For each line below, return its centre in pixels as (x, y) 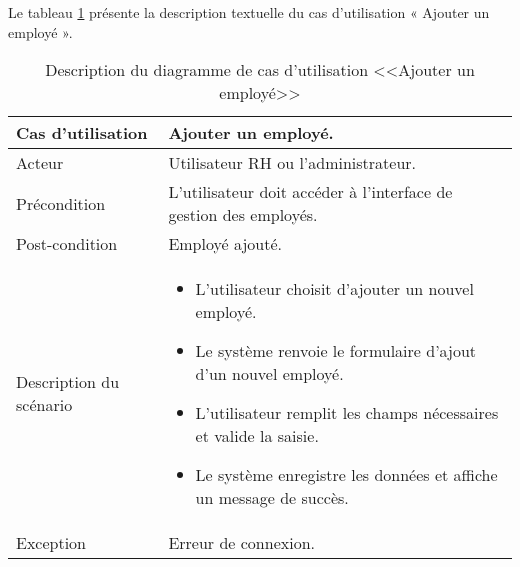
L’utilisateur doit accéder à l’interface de (310, 192)
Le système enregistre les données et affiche (346, 475)
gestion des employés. (243, 215)
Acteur (40, 163)
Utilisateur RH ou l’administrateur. (292, 163)
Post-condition (67, 244)
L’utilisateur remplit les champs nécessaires (347, 413)
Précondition (61, 203)
